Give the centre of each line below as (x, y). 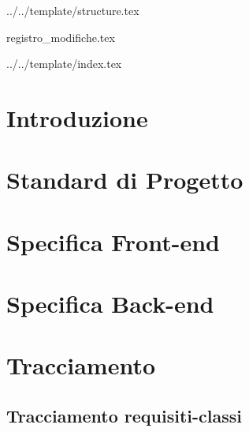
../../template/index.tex (64, 64)
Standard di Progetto (125, 180)
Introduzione (77, 117)
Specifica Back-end (110, 304)
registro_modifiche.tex (61, 37)
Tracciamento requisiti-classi (124, 416)
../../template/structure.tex (73, 10)
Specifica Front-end (113, 241)
